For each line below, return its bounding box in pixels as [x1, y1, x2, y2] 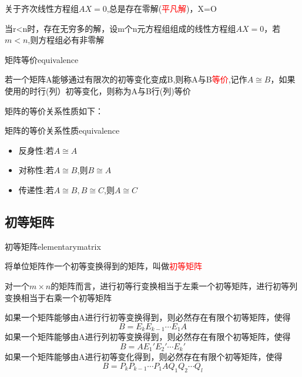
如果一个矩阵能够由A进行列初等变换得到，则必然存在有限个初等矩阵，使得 [5, 330, 291, 343]
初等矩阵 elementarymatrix [5, 240, 101, 252]
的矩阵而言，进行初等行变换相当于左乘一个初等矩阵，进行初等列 [51, 279, 298, 292]
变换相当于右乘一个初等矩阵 [5, 291, 112, 303]
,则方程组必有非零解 [28, 34, 105, 46]
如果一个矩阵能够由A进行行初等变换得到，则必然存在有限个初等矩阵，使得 [5, 311, 291, 323]
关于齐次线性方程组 [5, 2, 79, 14]
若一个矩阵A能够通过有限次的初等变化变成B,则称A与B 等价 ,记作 [5, 73, 247, 85]
